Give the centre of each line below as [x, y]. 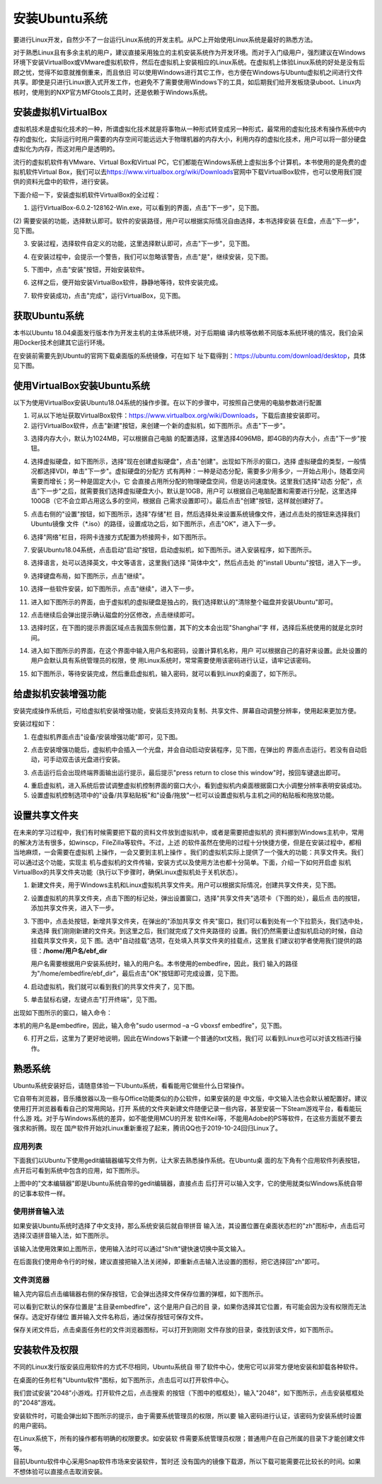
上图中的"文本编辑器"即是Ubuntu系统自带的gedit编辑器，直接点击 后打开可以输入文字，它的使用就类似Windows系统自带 [188, 1183]
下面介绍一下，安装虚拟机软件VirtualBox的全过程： [87, 195]
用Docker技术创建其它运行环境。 [61, 342]
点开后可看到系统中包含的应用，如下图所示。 [78, 1170]
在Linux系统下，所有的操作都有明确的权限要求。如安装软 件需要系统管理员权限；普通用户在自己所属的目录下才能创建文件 [189, 1439]
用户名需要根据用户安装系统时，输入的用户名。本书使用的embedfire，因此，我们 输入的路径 [164, 964]
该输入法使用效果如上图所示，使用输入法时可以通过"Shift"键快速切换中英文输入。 [131, 1248]
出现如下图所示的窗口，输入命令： [63, 1012]
